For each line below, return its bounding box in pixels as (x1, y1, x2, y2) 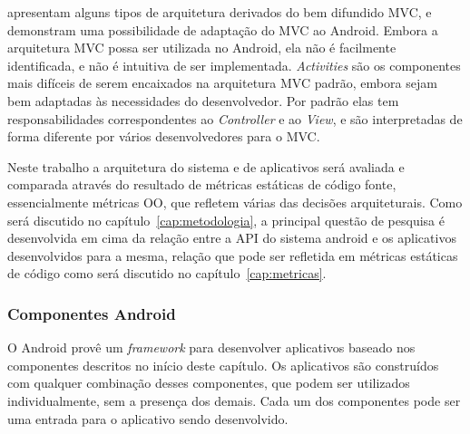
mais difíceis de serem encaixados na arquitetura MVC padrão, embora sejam (7, 73, 437, 92)
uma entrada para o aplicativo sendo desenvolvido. (7, 409, 289, 428)
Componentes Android (7, 302, 176, 324)
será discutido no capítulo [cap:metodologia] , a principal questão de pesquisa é (7, 210, 445, 229)
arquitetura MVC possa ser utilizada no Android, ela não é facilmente (7, 38, 397, 57)
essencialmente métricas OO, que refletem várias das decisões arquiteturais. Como (7, 192, 463, 211)
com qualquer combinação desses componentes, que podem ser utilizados (7, 373, 410, 392)
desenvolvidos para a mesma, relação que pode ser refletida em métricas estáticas (7, 246, 458, 265)
